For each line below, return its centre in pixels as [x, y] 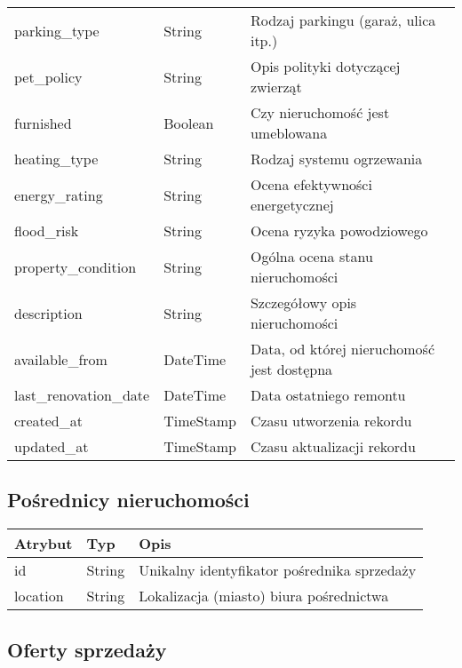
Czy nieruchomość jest [320, 112]
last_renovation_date [82, 395]
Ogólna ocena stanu [311, 256]
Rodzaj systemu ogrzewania [336, 159]
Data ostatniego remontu [328, 395]
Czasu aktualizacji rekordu [333, 446]
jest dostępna [291, 369]
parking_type [57, 30]
